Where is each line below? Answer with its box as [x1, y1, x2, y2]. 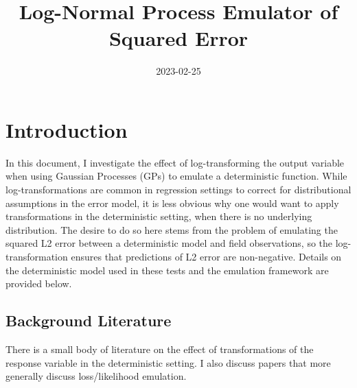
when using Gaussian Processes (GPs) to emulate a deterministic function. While [5, 169, 347, 183]
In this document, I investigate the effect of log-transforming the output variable [5, 155, 345, 169]
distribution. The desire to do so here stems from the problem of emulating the [5, 222, 338, 237]
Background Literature [5, 310, 172, 331]
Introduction [5, 115, 128, 143]
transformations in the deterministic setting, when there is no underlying [5, 209, 312, 223]
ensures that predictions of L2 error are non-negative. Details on [71, 250, 342, 263]
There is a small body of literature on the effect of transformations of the [5, 341, 314, 356]
